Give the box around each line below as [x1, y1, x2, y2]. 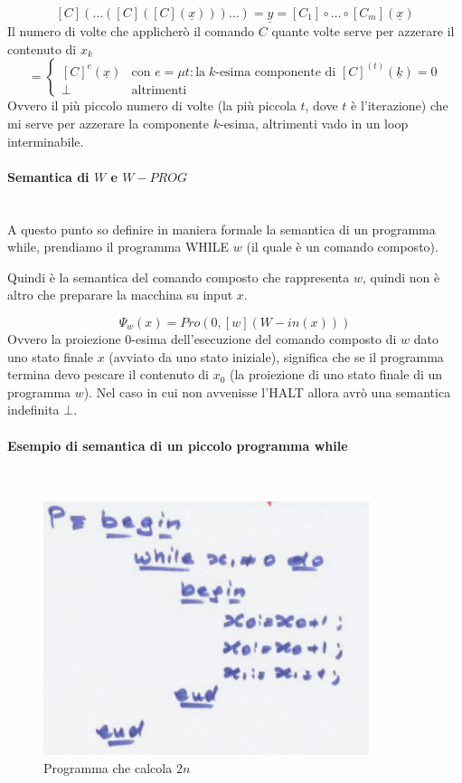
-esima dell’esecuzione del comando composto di [131, 329, 397, 348]
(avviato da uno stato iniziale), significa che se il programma [108, 347, 444, 366]
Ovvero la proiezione [7, 329, 121, 348]
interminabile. [7, 131, 84, 150]
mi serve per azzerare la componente [7, 114, 210, 132]
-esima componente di [215, 65, 336, 79]
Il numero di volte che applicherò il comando [7, 22, 255, 41]
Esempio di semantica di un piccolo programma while [7, 435, 348, 454]
